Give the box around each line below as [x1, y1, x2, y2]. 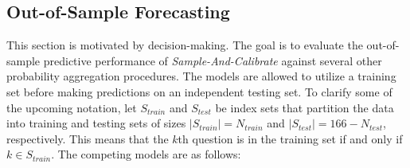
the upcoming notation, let [6, 99, 137, 115]
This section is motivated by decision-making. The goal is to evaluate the [6, 37, 363, 53]
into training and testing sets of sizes [6, 115, 186, 131]
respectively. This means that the [6, 130, 169, 147]
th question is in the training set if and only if [178, 130, 403, 147]
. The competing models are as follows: [51, 146, 241, 162]
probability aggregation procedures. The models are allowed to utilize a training [6, 68, 396, 84]
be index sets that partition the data [215, 99, 394, 115]
